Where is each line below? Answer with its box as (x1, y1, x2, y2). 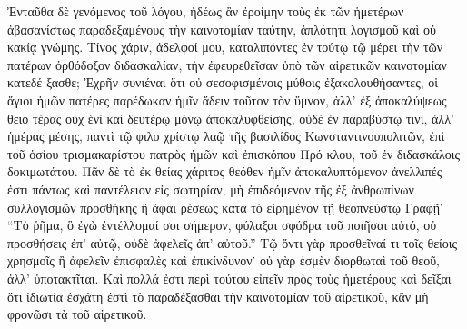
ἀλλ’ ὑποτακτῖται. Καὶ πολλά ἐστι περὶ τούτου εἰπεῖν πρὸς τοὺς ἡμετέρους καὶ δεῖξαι (7, 268, 452, 287)
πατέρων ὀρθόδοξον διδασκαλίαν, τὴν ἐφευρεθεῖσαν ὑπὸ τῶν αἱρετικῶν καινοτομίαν (7, 55, 447, 74)
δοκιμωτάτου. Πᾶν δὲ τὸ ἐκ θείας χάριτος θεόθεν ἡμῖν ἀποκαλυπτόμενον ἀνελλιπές (7, 162, 442, 181)
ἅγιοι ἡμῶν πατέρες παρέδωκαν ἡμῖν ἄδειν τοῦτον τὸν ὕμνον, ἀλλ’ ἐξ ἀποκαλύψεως (7, 90, 447, 109)
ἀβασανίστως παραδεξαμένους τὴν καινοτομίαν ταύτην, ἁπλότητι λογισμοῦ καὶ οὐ (7, 19, 436, 38)
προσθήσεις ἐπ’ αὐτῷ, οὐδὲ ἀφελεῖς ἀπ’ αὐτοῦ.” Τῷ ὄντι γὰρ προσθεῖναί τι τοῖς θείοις (7, 233, 458, 252)
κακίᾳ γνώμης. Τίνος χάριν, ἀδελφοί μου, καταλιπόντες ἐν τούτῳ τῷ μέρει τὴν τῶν (7, 37, 443, 56)
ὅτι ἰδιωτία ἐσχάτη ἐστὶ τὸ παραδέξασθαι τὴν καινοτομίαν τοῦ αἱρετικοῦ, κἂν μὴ (7, 286, 429, 305)
